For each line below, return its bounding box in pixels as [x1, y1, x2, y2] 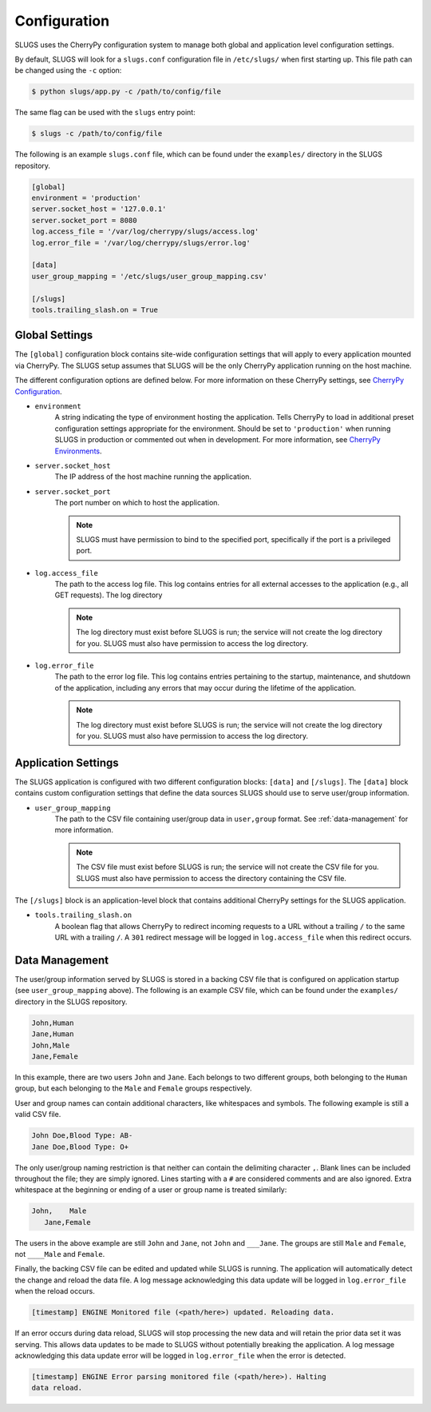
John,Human [31, 1018, 74, 1027]
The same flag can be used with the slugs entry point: [14, 108, 196, 118]
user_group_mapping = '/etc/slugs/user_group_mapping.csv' [31, 272, 267, 281]
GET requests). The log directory [54, 590, 163, 600]
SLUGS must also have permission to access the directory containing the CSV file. [76, 873, 347, 883]
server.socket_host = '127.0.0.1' [31, 205, 167, 213]
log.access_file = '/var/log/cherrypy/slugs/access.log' [31, 227, 259, 236]
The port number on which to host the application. [54, 498, 219, 508]
